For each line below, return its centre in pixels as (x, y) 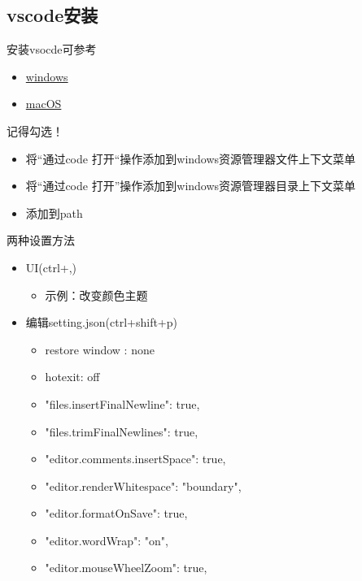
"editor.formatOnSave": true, (116, 513)
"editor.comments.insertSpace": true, (135, 459)
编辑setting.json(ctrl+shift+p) (101, 322)
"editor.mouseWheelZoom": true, (126, 568)
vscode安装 (52, 15)
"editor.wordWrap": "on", (107, 540)
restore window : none (100, 349)
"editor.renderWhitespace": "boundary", (143, 486)
